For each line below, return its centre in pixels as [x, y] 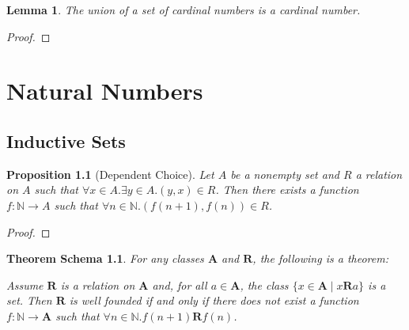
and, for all [180, 284]
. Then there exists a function [287, 190]
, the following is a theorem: [320, 258]
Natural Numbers [105, 91]
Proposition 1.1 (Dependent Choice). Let [110, 174]
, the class [264, 284]
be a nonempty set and [285, 174]
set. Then [29, 300]
